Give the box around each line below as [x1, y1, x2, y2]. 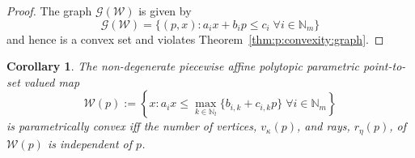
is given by [138, 2, 192, 19]
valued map [23, 73, 80, 90]
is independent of [47, 135, 133, 152]
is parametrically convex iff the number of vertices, [6, 117, 257, 135]
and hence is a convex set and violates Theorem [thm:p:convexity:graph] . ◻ [6, 30, 384, 47]
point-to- [363, 58, 406, 75]
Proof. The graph [6, 2, 92, 19]
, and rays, [297, 117, 350, 135]
